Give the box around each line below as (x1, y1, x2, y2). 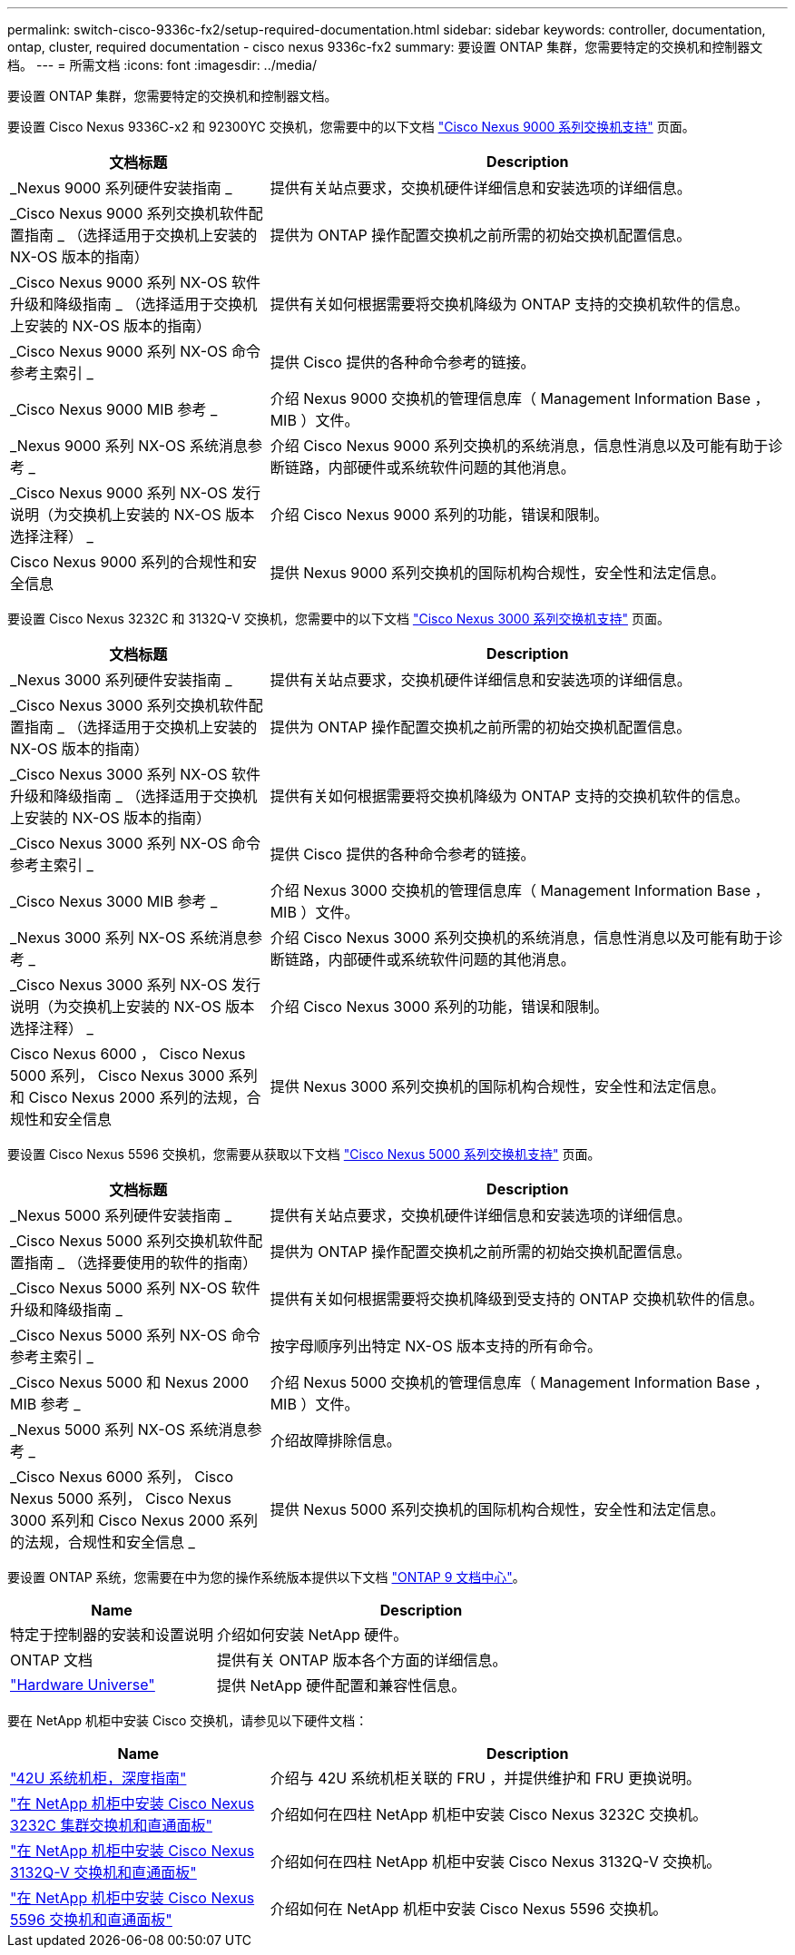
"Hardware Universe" (10, 1675, 155, 1694)
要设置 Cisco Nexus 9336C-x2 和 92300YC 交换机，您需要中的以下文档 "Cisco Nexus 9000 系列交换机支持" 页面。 (7, 119, 695, 134)
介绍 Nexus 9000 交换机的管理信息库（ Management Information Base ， (270, 389, 770, 408)
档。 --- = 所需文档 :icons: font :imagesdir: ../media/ (7, 57, 318, 73)
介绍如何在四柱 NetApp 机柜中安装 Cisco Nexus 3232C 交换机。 (270, 1805, 708, 1823)
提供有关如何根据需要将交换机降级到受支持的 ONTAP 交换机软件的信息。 (270, 1290, 764, 1308)
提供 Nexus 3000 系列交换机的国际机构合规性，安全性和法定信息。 (270, 1077, 725, 1095)
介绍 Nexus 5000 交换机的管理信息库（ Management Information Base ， (270, 1373, 770, 1391)
